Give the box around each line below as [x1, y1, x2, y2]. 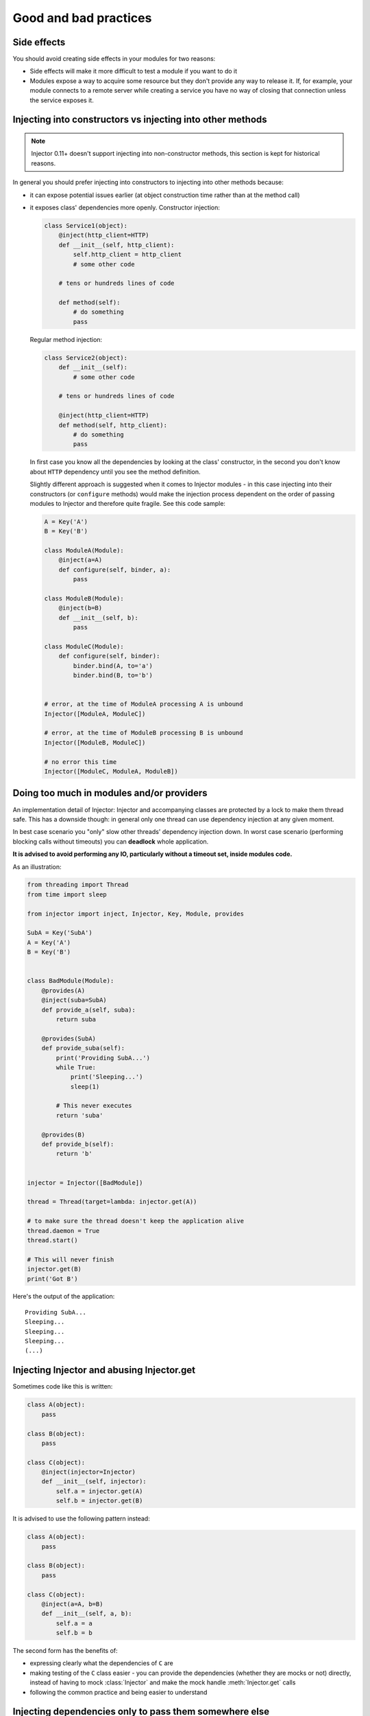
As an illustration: [12, 862, 62, 871]
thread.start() [27, 1236, 78, 1244]
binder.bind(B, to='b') [73, 671, 153, 680]
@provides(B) [41, 1131, 86, 1139]
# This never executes [56, 1102, 133, 1110]
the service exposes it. [29, 96, 94, 104]
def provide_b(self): [41, 1140, 114, 1148]
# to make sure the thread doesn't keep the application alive [27, 1217, 245, 1225]
